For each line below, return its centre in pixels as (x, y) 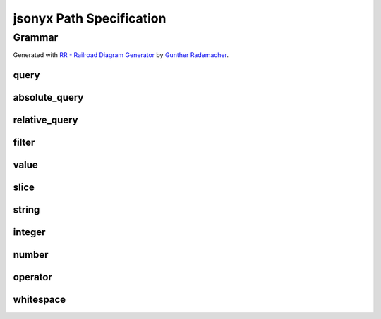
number (31, 255)
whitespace (40, 300)
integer (29, 232)
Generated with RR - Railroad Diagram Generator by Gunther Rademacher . (121, 55)
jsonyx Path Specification (90, 18)
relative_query (46, 120)
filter (24, 143)
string (26, 210)
